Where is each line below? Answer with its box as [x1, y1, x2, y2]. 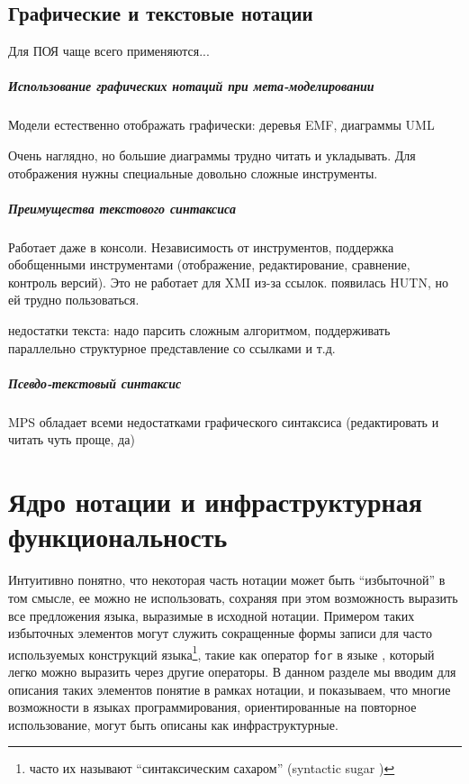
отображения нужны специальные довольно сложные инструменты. [8, 163, 378, 182]
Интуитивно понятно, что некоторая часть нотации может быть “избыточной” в [8, 570, 446, 589]
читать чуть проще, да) [8, 430, 135, 449]
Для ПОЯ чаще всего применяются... [8, 41, 210, 60]
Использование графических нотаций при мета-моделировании [8, 77, 374, 96]
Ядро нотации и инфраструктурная [8, 483, 422, 520]
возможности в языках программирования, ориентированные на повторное [8, 697, 417, 716]
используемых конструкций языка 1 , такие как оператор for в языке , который [8, 642, 435, 663]
